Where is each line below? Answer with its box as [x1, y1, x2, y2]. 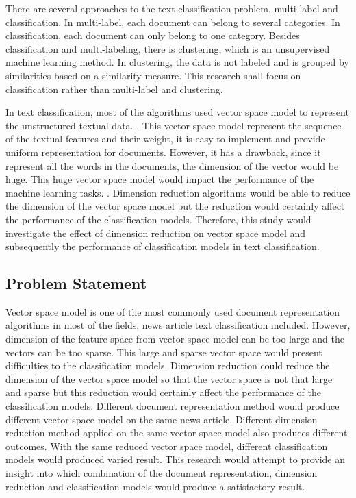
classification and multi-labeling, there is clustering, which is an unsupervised [5, 41, 330, 55]
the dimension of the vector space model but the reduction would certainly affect [5, 199, 345, 213]
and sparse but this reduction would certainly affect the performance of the [5, 385, 321, 399]
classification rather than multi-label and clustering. [5, 82, 223, 96]
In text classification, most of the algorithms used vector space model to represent [5, 105, 349, 119]
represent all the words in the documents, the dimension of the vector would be [5, 158, 339, 173]
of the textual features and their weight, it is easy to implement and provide [5, 132, 325, 146]
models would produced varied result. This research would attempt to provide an [5, 452, 345, 466]
